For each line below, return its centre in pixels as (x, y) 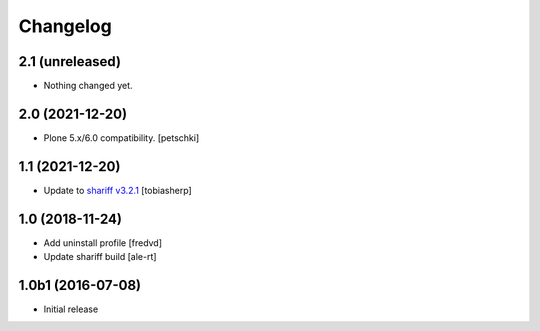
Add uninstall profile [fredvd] (103, 242)
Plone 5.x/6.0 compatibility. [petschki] (121, 137)
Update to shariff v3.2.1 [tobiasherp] (117, 190)
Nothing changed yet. (88, 86)
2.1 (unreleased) (70, 61)
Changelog (65, 26)
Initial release (71, 309)
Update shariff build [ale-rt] (100, 257)
